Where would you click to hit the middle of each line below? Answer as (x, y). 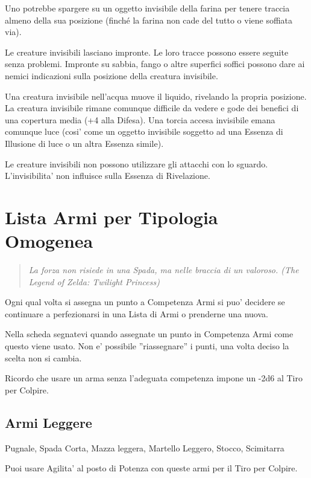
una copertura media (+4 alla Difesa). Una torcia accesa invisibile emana (140, 119)
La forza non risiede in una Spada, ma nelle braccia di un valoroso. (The (164, 270)
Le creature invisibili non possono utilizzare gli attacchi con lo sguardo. (137, 163)
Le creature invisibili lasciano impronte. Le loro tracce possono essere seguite (147, 52)
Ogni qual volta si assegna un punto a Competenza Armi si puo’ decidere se (145, 302)
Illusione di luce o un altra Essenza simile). (84, 143)
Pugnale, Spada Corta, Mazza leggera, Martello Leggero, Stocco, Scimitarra (145, 447)
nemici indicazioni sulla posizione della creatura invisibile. (112, 75)
